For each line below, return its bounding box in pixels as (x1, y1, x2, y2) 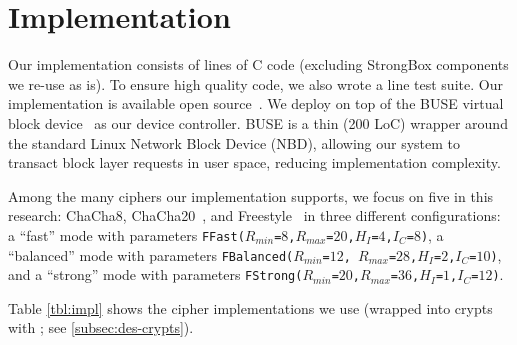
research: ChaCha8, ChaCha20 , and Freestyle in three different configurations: (8, 205, 501, 226)
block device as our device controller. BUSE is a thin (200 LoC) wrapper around (8, 112, 508, 133)
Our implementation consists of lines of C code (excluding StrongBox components (8, 54, 509, 75)
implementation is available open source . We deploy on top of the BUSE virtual (8, 93, 504, 114)
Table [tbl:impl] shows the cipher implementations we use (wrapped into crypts (8, 297, 493, 318)
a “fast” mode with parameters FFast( (8, 224, 245, 245)
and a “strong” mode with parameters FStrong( (8, 264, 303, 285)
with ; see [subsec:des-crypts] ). (8, 317, 194, 338)
